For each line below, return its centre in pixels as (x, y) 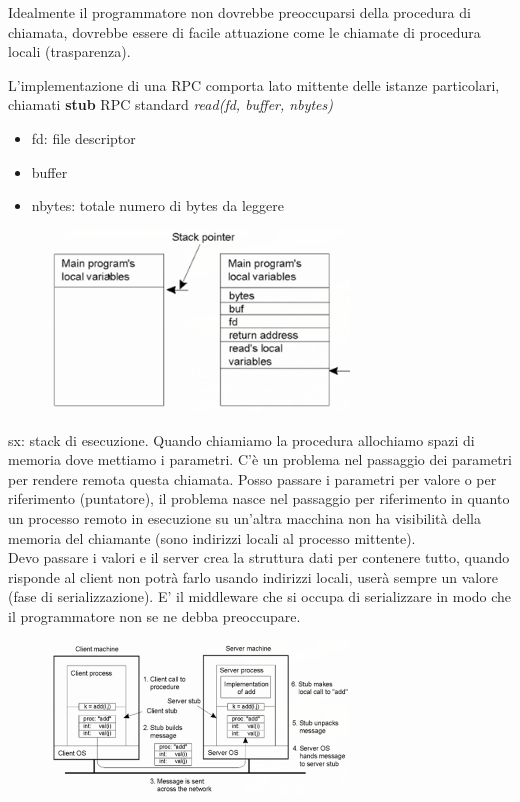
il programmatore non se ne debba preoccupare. (154, 616)
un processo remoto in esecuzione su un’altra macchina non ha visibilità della (245, 518)
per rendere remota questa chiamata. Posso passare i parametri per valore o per (252, 478)
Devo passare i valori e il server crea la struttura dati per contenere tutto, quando (259, 557)
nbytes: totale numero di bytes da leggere (158, 205)
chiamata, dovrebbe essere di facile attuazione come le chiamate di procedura (244, 31)
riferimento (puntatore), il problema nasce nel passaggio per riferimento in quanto (259, 498)
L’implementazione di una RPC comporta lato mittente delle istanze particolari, (254, 84)
